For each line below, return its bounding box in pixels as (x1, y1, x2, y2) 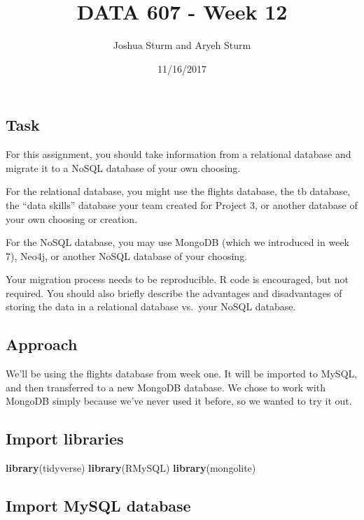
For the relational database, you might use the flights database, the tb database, (6, 184, 351, 198)
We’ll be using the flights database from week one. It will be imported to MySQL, (6, 366, 358, 381)
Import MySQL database (6, 495, 191, 517)
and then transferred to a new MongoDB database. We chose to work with (6, 380, 325, 394)
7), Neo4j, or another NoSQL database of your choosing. (6, 248, 248, 263)
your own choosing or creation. (6, 211, 138, 226)
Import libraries (6, 428, 124, 449)
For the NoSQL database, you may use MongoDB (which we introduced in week (6, 235, 349, 250)
